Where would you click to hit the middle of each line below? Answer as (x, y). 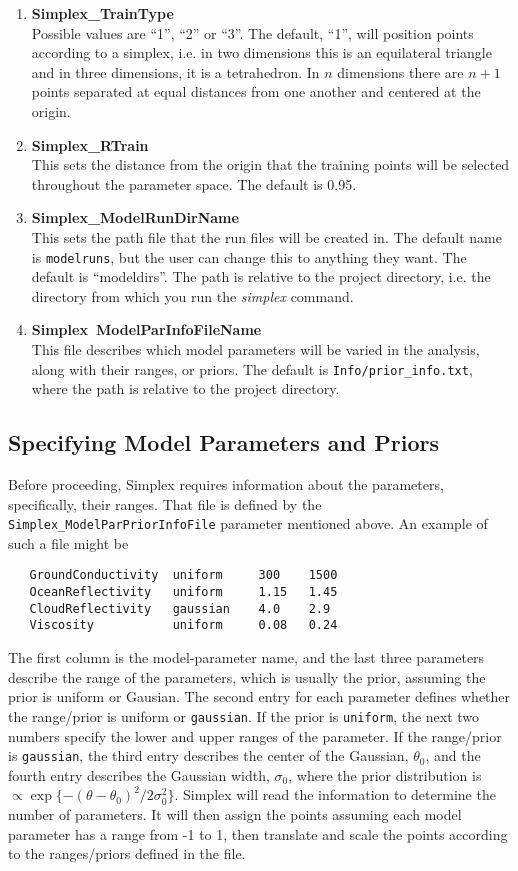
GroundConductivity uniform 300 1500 (183, 575)
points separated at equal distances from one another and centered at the (256, 91)
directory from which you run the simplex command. (192, 295)
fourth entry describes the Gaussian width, (139, 774)
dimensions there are (400, 71)
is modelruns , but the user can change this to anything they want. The (249, 256)
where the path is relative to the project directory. (185, 388)
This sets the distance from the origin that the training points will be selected (270, 164)
